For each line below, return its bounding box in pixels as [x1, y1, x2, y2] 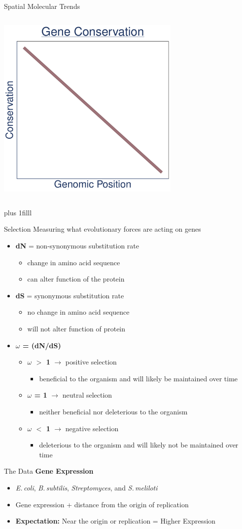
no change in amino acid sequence [27, 307, 130, 317]
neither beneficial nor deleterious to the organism [39, 406, 188, 416]
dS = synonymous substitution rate [15, 290, 124, 300]
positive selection [65, 357, 117, 367]
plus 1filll [4, 207, 32, 217]
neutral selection [62, 390, 112, 400]
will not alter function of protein [27, 324, 126, 334]
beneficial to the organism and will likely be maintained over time [39, 373, 238, 383]
